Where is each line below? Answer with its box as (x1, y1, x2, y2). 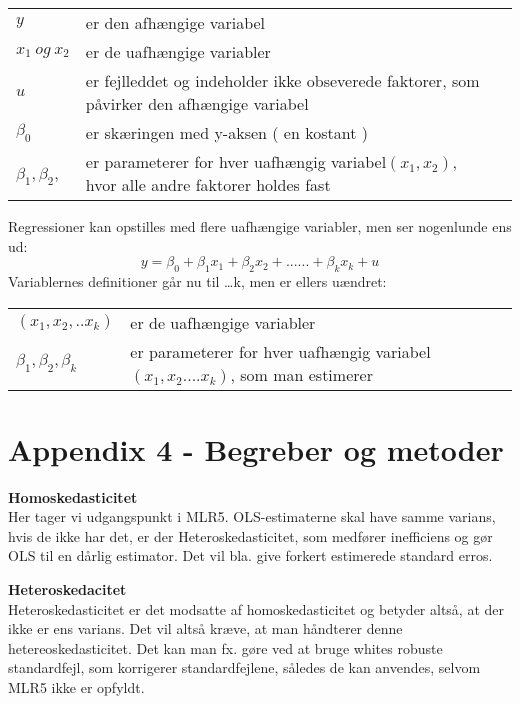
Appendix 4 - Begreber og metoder (8, 428, 504, 469)
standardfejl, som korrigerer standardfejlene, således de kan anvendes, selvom (8, 657, 481, 678)
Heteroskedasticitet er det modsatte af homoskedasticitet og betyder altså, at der (8, 598, 505, 619)
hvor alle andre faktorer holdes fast (85, 173, 331, 196)
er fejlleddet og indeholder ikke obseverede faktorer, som (85, 69, 480, 92)
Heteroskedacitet (8, 579, 127, 600)
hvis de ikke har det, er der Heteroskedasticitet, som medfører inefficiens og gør (8, 525, 493, 546)
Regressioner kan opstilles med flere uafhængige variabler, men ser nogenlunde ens (8, 216, 512, 236)
